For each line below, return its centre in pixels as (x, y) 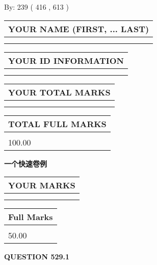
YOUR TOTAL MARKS (59, 92)
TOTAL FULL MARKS (57, 124)
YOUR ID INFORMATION (66, 60)
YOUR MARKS (42, 185)
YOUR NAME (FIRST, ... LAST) (79, 29)
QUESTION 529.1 (37, 257)
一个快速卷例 (25, 163)
